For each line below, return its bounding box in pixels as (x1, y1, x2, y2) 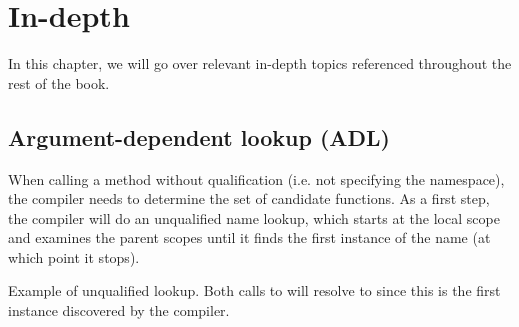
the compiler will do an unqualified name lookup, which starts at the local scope (8, 207, 500, 228)
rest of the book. (8, 72, 110, 93)
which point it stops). (8, 246, 140, 267)
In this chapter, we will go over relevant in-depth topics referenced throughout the (8, 53, 512, 74)
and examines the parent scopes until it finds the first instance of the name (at (8, 227, 491, 248)
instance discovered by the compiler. (8, 300, 230, 321)
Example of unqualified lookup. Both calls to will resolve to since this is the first (8, 280, 501, 301)
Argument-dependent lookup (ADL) (8, 121, 391, 152)
